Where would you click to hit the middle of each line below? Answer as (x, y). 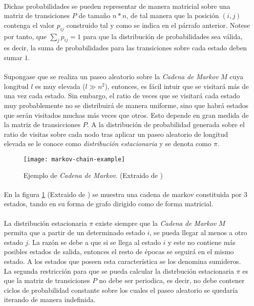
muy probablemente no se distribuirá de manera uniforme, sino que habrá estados (126, 105)
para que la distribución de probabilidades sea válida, (163, 36)
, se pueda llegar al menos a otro (198, 232)
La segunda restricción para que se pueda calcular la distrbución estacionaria (119, 271)
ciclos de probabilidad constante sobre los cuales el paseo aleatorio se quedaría (121, 290)
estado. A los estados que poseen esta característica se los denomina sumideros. (123, 261)
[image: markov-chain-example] (74, 159)
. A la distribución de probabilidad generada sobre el (166, 124)
